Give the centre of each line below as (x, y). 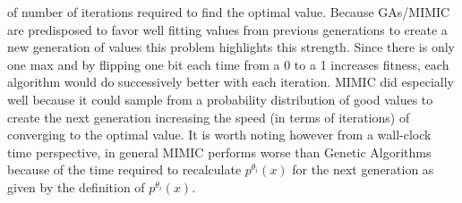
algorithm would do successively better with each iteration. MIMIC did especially (231, 82)
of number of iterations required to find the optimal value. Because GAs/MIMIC (229, 12)
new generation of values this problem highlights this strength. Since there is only (231, 47)
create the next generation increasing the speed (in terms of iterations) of (209, 117)
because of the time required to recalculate (124, 169)
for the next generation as (363, 169)
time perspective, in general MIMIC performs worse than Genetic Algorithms (219, 152)
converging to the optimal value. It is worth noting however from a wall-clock (219, 135)
